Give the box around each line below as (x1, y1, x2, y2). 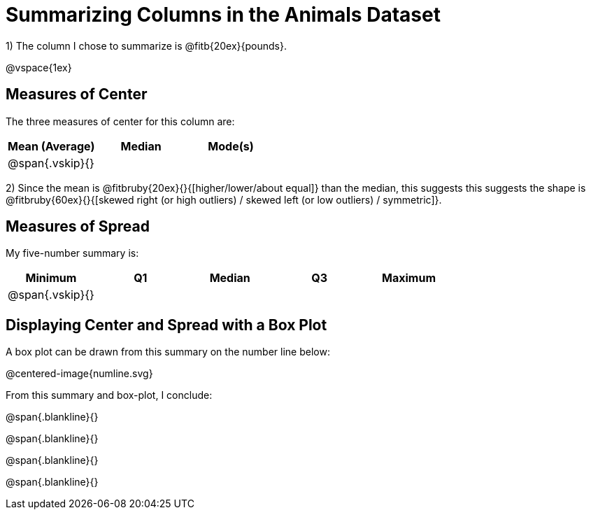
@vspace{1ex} (6, 61, 72, 73)
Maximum (382, 271, 436, 285)
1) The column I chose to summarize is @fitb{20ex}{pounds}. (6, 39, 287, 52)
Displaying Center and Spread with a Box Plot (6, 316, 327, 334)
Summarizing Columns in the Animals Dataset (6, 3, 441, 27)
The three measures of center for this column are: (6, 115, 235, 127)
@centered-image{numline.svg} (6, 367, 153, 380)
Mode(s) (208, 139, 254, 153)
